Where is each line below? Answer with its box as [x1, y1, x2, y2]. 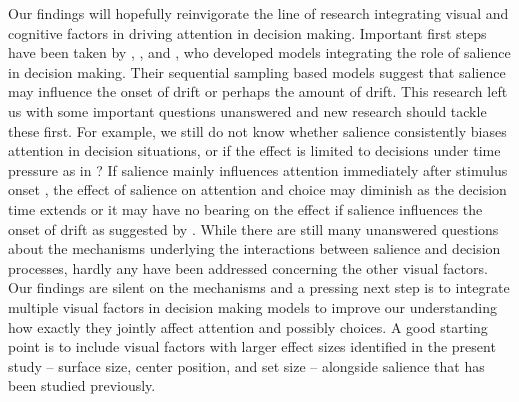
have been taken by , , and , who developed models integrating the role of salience [8, 42, 511, 63]
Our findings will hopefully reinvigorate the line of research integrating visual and [8, 3, 509, 23]
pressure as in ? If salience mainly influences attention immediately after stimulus [8, 159, 508, 180]
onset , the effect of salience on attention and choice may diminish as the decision [8, 179, 507, 200]
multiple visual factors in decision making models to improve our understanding [8, 296, 498, 317]
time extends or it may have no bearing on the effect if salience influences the [8, 198, 483, 219]
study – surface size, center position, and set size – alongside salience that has [8, 355, 485, 376]
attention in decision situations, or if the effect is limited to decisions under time [8, 140, 501, 161]
